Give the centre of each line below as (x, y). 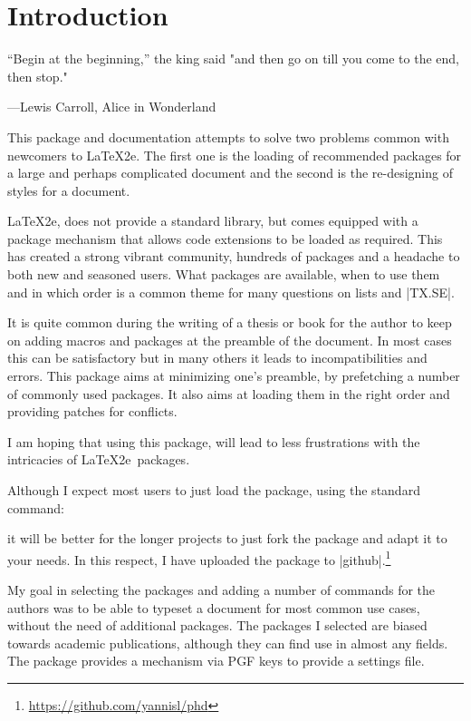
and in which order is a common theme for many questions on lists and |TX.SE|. (231, 292)
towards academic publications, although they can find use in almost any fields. (228, 643)
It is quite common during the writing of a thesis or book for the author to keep (230, 322)
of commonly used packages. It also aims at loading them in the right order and (229, 393)
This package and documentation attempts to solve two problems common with (228, 136)
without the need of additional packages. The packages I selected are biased (217, 625)
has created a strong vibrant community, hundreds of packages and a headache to (234, 256)
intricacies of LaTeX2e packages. (99, 459)
